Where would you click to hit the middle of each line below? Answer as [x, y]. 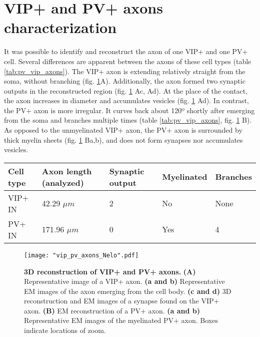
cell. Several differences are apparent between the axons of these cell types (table [128, 61]
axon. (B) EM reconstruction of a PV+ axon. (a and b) [112, 310]
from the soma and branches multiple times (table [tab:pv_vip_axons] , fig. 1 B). [128, 120]
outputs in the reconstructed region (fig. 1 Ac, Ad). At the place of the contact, [126, 90]
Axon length [67, 171]
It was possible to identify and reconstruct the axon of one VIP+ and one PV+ [126, 51]
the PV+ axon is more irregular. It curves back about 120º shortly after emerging [129, 110]
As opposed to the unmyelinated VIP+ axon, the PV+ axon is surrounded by [123, 130]
